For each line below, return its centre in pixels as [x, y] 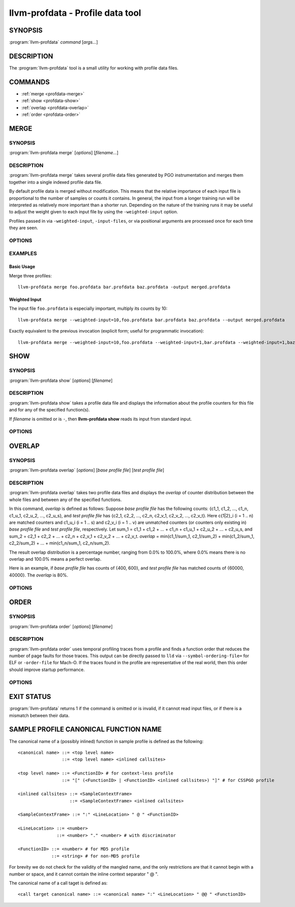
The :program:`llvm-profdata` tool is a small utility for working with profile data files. [94, 68]
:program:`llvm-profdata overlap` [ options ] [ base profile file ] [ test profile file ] [87, 470]
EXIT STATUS [30, 697]
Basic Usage [22, 267]
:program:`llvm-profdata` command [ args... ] [54, 42]
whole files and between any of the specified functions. [65, 500]
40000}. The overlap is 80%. [39, 575]
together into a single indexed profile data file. [56, 182]
